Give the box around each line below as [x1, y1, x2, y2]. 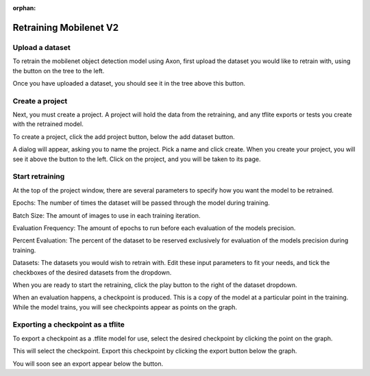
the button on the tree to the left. [12, 66, 105, 75]
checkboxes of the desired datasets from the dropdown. [12, 268, 172, 277]
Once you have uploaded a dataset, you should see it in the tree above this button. [12, 79, 246, 87]
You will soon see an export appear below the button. [12, 360, 164, 368]
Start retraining [12, 172, 65, 181]
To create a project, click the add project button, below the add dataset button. [12, 132, 235, 140]
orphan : [12, 4, 36, 12]
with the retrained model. [12, 120, 84, 128]
